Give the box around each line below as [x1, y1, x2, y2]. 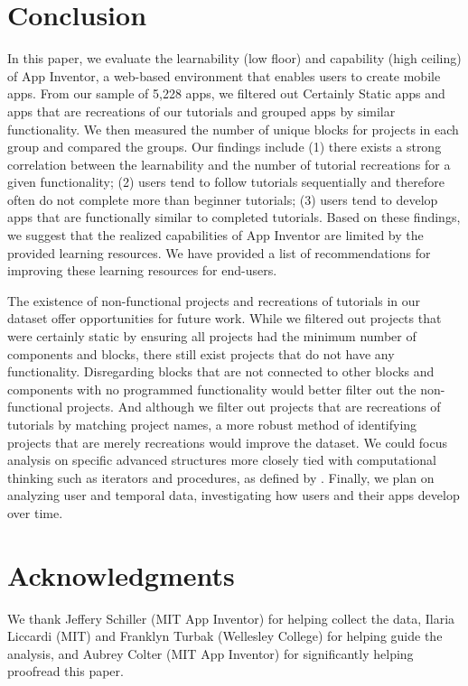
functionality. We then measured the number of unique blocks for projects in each [7, 119, 459, 138]
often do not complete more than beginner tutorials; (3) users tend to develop [7, 190, 438, 209]
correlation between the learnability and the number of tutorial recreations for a [7, 154, 451, 173]
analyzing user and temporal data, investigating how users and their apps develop [7, 486, 460, 505]
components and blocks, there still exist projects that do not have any [7, 344, 395, 363]
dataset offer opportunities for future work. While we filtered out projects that [7, 309, 442, 328]
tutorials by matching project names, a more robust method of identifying [7, 415, 417, 433]
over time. [7, 503, 63, 522]
